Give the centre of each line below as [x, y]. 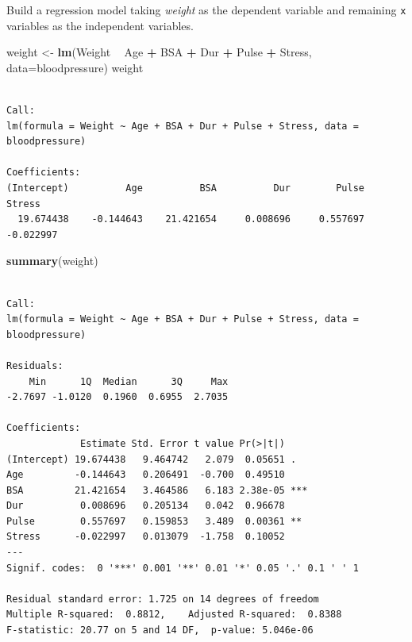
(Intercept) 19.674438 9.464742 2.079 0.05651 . [152, 459]
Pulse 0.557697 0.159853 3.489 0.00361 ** [154, 521]
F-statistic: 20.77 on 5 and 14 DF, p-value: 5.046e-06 [160, 630]
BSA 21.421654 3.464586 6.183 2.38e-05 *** [157, 490]
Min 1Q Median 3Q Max [129, 381]
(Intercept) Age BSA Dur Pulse [186, 188]
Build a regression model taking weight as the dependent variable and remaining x [206, 10]
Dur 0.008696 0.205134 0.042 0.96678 [146, 506]
